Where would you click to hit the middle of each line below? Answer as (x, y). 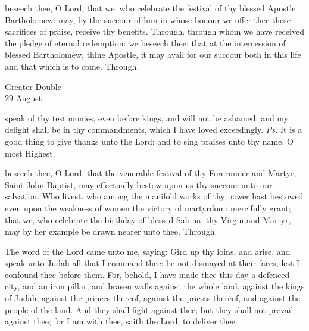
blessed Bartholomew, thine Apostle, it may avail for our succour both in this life (153, 54)
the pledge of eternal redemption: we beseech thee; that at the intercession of (145, 43)
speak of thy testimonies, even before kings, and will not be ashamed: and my (147, 118)
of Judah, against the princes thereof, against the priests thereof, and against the (152, 298)
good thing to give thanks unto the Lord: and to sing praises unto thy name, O (149, 141)
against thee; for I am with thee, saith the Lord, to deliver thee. (121, 321)
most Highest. (30, 153)
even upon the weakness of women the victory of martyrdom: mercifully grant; (148, 207)
